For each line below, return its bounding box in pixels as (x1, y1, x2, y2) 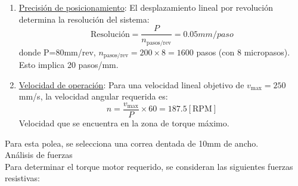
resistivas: (5, 172, 40, 184)
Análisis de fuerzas (5, 148, 73, 161)
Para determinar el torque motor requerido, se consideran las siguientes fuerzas (5, 160, 293, 172)
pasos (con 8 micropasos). (196, 45, 290, 58)
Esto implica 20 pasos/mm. (18, 58, 119, 71)
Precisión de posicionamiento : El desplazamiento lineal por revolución (18, 1, 274, 13)
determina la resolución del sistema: (18, 13, 150, 25)
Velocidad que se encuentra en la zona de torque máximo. (18, 117, 229, 129)
